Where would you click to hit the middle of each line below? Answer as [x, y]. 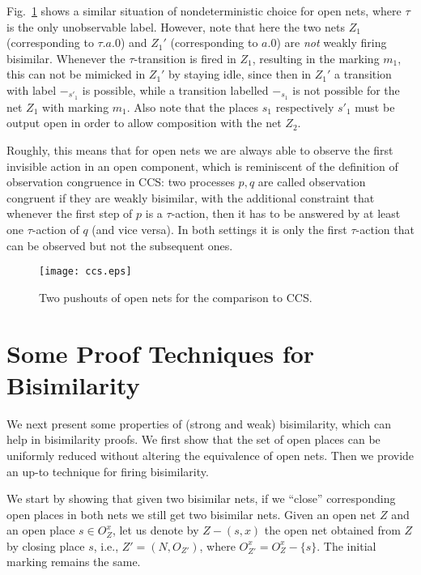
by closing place [46, 545]
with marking [76, 106]
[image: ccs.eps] [85, 272]
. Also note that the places [193, 106]
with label [32, 89]
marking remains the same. [74, 562]
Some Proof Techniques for [161, 353]
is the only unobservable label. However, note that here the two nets [176, 26]
